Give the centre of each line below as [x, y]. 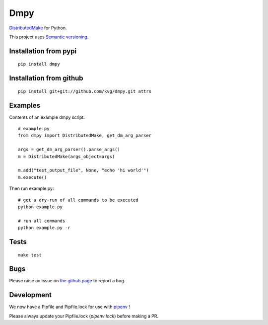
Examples [25, 105]
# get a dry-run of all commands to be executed [78, 200]
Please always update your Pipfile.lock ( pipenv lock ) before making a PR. [84, 316]
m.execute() [33, 177]
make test [30, 255]
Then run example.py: [32, 188]
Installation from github [46, 78]
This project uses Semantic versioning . [49, 37]
